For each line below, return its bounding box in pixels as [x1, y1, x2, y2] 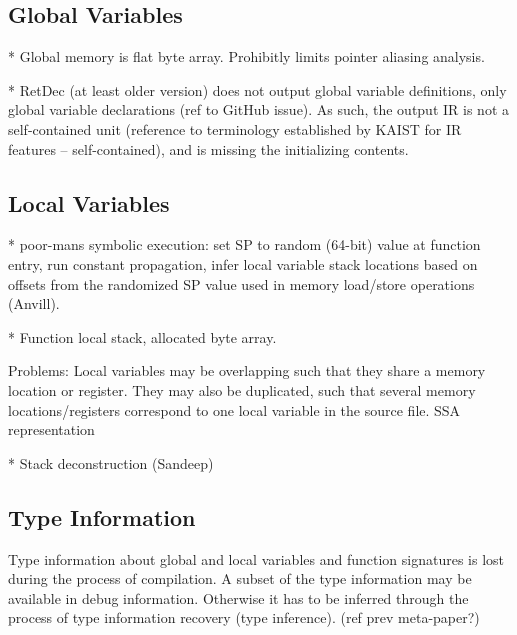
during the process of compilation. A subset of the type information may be [8, 568, 472, 589]
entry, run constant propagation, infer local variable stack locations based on [8, 253, 478, 274]
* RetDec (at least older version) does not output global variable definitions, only [8, 79, 507, 100]
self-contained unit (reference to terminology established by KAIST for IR [8, 118, 462, 139]
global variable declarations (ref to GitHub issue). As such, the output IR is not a [8, 99, 509, 120]
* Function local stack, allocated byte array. [8, 326, 277, 347]
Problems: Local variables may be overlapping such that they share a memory [8, 360, 486, 381]
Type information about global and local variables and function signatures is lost [8, 548, 505, 569]
